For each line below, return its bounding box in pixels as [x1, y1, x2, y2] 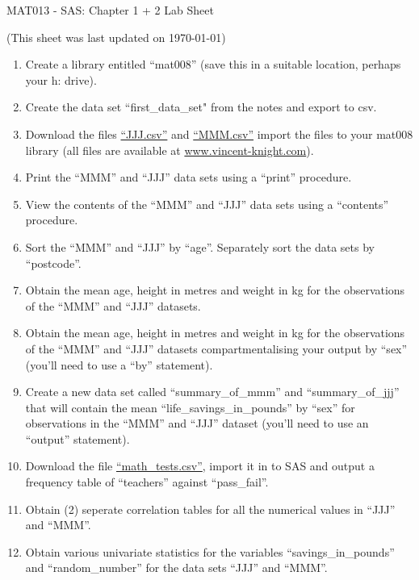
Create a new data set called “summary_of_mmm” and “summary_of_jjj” [25, 383, 400, 400]
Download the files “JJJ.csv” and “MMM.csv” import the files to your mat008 [25, 125, 413, 142]
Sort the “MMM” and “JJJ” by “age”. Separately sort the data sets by [25, 238, 375, 255]
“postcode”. [25, 254, 82, 271]
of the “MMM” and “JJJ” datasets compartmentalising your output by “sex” [25, 340, 408, 357]
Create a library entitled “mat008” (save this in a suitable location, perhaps [25, 56, 401, 73]
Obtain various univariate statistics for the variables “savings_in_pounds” [25, 543, 395, 560]
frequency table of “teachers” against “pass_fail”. [25, 474, 269, 490]
